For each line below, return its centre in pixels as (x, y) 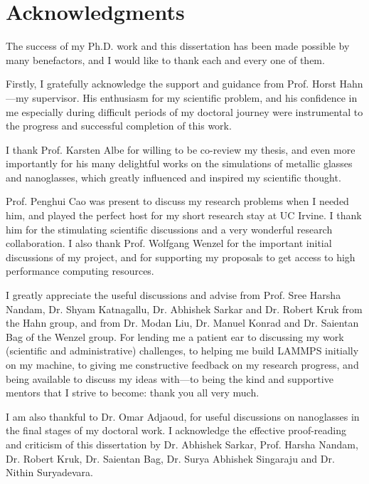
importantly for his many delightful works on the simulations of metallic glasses (179, 163)
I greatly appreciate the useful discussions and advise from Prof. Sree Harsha (173, 295)
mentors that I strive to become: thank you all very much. (133, 393)
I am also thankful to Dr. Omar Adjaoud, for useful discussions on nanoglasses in (183, 416)
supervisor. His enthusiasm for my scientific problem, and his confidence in (195, 97)
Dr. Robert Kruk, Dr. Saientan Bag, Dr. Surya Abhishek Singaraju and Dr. (170, 458)
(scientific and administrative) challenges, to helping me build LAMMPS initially (182, 351)
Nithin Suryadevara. (50, 472)
